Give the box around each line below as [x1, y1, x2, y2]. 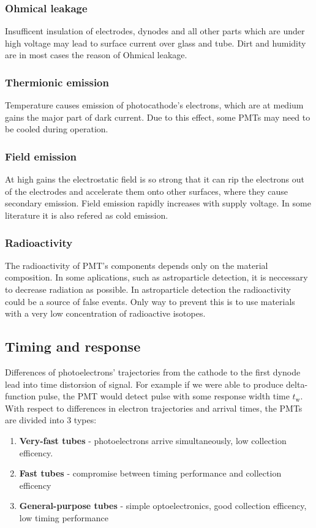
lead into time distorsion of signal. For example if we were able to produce [5, 377, 284, 390]
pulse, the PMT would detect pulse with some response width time [38, 390, 290, 402]
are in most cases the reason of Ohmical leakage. [5, 48, 187, 61]
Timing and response [5, 337, 141, 356]
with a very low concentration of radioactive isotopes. [5, 307, 206, 320]
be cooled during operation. [5, 123, 108, 135]
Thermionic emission [5, 74, 109, 89]
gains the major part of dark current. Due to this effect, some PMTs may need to [5, 110, 310, 123]
